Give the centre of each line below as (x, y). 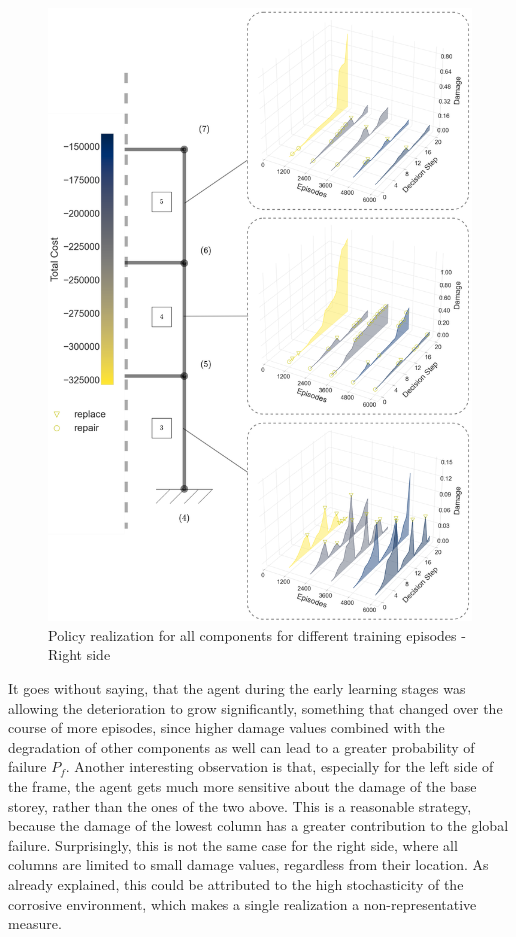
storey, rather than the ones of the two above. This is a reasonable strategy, (240, 805)
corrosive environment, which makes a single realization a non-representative (242, 903)
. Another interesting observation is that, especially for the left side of (279, 766)
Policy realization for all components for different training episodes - (257, 634)
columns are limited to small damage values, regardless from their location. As (248, 864)
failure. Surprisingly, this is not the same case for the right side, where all (233, 844)
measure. (35, 923)
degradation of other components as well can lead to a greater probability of (241, 746)
